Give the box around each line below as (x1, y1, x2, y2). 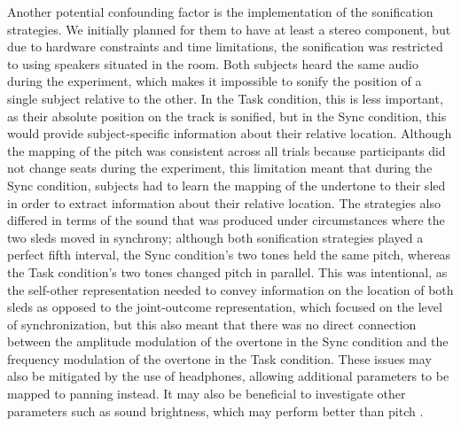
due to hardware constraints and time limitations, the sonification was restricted (7, 37, 443, 56)
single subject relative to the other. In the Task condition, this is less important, (7, 89, 443, 107)
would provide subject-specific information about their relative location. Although (7, 124, 452, 143)
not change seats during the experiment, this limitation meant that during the (7, 159, 433, 177)
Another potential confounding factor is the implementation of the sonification (7, 3, 434, 20)
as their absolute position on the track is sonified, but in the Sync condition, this (7, 106, 447, 125)
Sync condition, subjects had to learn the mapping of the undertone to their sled (7, 175, 446, 194)
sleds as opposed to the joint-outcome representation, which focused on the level (7, 298, 442, 316)
